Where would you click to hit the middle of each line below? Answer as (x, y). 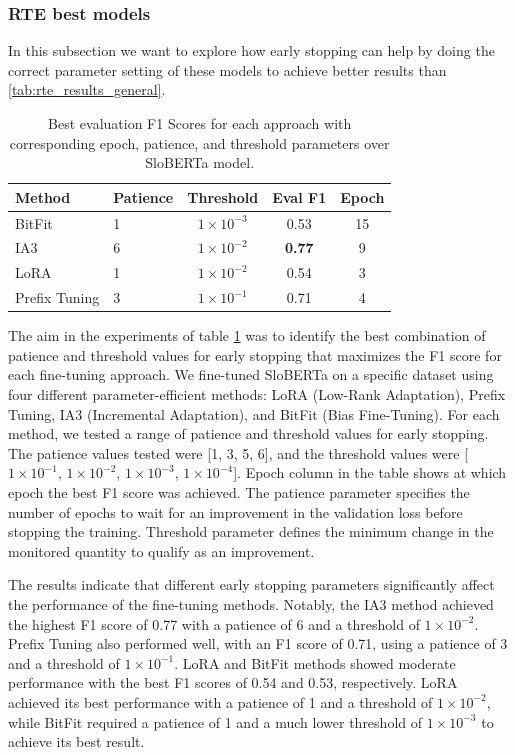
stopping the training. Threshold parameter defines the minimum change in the (251, 531)
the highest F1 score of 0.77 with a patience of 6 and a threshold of (214, 623)
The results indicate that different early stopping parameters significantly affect (251, 584)
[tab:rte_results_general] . (87, 89)
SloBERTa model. (200, 162)
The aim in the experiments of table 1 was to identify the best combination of (247, 335)
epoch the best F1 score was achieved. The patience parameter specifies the (239, 492)
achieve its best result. (76, 741)
